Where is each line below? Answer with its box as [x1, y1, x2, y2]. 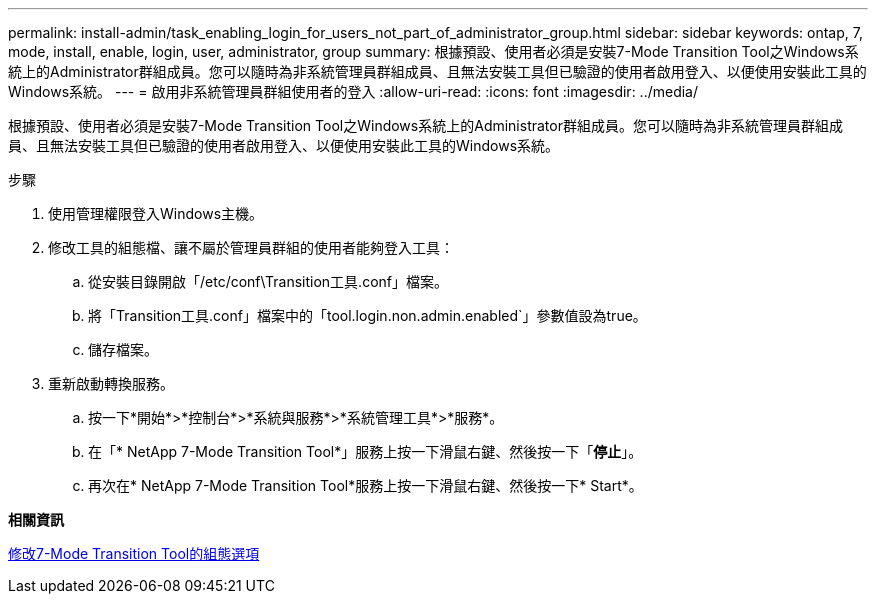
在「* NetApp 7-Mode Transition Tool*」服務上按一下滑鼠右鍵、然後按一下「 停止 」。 [88, 443, 643, 460]
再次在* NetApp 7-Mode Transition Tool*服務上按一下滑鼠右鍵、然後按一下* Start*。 [88, 477, 643, 494]
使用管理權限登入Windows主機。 [48, 205, 264, 222]
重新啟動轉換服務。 [48, 375, 174, 392]
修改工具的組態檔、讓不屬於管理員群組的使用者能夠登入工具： [48, 239, 454, 256]
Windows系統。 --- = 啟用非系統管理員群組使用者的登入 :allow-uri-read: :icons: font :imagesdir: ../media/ [8, 83, 699, 100]
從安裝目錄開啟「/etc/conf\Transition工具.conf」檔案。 [88, 273, 448, 290]
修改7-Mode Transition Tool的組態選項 [8, 545, 260, 562]
